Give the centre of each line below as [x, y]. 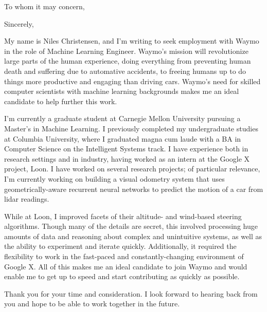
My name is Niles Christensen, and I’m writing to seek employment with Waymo [132, 41]
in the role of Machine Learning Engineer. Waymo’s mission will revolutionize [126, 51]
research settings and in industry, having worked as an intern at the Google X [127, 158]
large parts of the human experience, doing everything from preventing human [128, 61]
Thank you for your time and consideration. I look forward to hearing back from [131, 293]
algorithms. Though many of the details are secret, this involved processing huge [131, 226]
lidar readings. [27, 199]
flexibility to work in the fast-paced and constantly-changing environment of [124, 256]
